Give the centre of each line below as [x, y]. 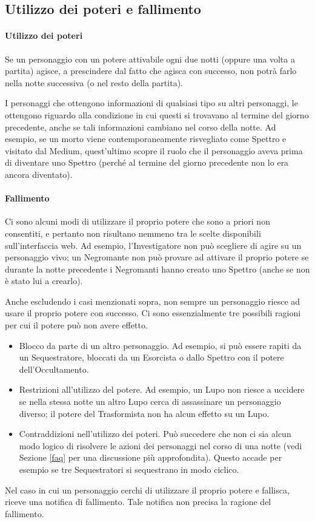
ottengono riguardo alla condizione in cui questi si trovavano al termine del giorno [157, 114]
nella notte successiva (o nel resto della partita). [94, 82]
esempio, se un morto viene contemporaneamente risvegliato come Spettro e [146, 139]
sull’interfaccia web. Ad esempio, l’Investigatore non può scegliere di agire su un [153, 245]
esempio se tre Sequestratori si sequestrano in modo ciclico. [129, 469]
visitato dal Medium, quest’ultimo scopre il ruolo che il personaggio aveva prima [154, 150]
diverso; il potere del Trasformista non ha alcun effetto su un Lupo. [144, 413]
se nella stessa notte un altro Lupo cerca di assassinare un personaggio [150, 402]
